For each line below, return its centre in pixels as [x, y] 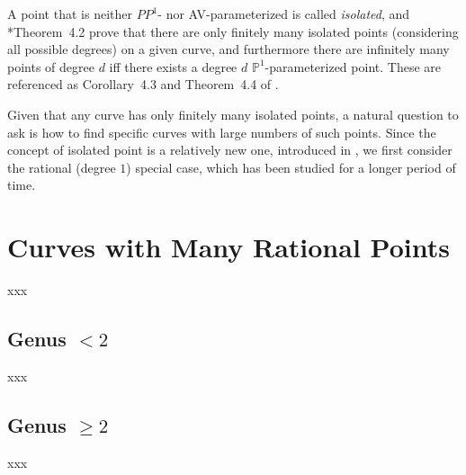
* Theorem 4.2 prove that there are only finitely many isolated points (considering [233, 31]
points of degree [51, 66]
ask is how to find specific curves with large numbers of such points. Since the [222, 132]
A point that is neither [70, 13]
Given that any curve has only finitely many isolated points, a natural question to [233, 114]
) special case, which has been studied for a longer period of [291, 167]
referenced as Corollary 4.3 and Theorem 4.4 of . [143, 84]
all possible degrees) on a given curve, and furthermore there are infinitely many [229, 49]
